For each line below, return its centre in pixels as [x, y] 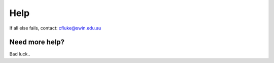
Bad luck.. [20, 54]
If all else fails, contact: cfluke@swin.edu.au [55, 28]
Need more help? [37, 42]
